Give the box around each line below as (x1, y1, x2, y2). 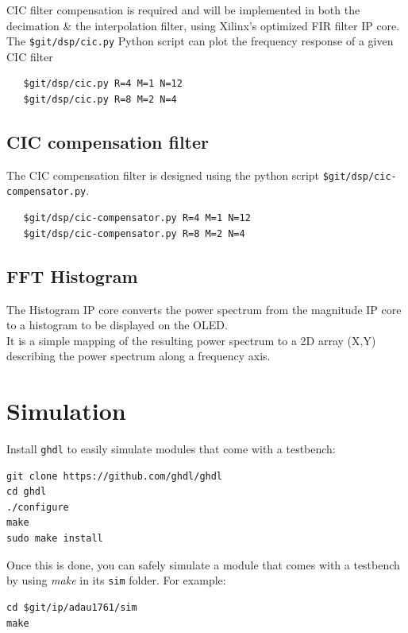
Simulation (6, 394, 126, 427)
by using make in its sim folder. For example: (6, 572, 226, 588)
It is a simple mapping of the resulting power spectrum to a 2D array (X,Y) (6, 332, 376, 348)
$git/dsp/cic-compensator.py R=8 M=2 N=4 (23, 227, 245, 239)
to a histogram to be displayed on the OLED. (6, 316, 228, 333)
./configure (6, 501, 69, 513)
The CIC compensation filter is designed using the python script (6, 166, 320, 183)
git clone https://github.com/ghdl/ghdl (6, 470, 223, 482)
